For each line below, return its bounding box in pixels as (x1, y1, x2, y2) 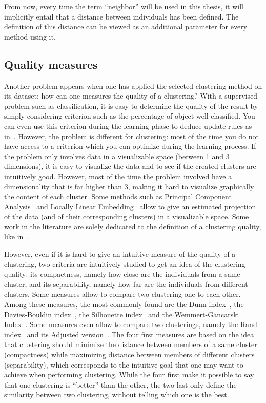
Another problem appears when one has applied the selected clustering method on (4, 80, 262, 91)
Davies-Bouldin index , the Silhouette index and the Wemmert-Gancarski (4, 309, 239, 319)
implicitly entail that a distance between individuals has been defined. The (4, 11, 239, 22)
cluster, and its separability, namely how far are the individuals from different (4, 278, 248, 289)
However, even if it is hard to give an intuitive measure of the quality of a (4, 248, 236, 259)
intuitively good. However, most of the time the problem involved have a (4, 170, 232, 181)
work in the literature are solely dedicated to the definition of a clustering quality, (4, 221, 261, 232)
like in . (4, 231, 29, 242)
